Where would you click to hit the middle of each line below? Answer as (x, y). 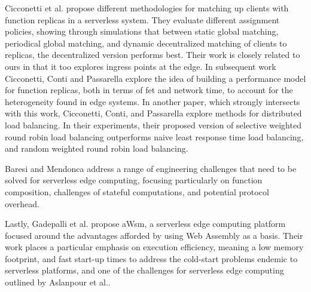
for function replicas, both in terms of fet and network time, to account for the (149, 90)
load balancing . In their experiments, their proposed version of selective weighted (153, 125)
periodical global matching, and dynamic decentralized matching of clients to (146, 43)
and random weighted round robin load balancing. (97, 148)
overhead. (22, 203)
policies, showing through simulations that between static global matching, (142, 31)
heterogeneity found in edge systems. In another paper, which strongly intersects (153, 101)
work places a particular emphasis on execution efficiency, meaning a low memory (154, 247)
